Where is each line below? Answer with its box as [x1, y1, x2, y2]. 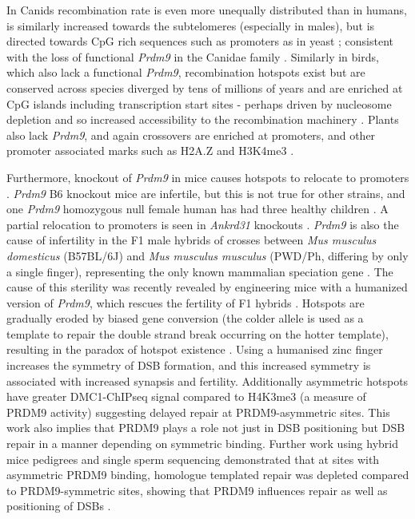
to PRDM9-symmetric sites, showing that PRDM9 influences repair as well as [6, 481, 388, 498]
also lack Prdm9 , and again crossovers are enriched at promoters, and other [6, 126, 376, 143]
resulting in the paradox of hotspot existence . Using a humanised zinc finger [6, 341, 383, 358]
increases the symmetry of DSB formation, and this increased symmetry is [6, 357, 371, 374]
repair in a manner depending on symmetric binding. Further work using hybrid [6, 435, 398, 452]
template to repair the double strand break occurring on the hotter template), [6, 325, 389, 342]
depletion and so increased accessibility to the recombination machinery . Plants [6, 111, 399, 128]
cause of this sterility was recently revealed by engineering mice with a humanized [6, 279, 408, 295]
